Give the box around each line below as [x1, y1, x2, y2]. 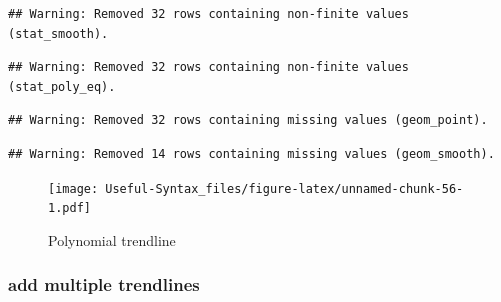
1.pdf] [48, 201, 91, 216]
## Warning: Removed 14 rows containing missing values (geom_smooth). [8, 146, 495, 161]
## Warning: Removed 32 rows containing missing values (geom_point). [8, 113, 488, 128]
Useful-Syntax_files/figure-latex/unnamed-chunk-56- [105, 181, 464, 196]
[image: [48, 181, 99, 196]
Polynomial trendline [48, 229, 176, 250]
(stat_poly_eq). [8, 79, 116, 94]
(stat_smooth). [8, 26, 109, 41]
